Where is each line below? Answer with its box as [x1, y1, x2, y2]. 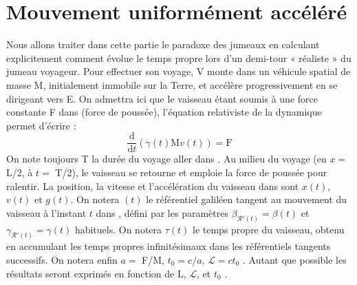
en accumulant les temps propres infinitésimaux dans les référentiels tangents [6, 239, 331, 253]
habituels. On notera [74, 222, 162, 236]
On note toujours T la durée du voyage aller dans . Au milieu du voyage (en [6, 151, 327, 166]
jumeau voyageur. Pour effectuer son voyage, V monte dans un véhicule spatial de [6, 64, 351, 78]
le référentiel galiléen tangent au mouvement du [146, 192, 347, 207]
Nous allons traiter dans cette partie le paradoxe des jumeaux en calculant [6, 37, 320, 52]
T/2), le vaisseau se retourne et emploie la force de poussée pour [55, 165, 327, 179]
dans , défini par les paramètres [96, 205, 228, 220]
